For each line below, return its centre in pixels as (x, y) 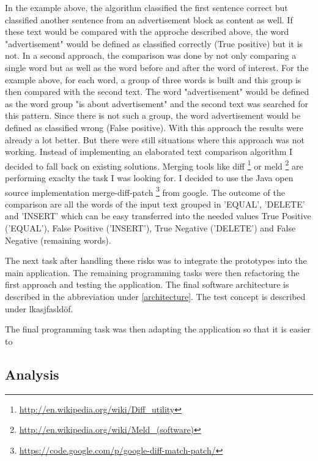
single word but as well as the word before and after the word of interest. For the (157, 67)
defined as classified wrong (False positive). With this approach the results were (154, 127)
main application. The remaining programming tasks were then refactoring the (152, 272)
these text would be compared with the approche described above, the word (147, 32)
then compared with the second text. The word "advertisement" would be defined (157, 92)
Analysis (32, 374)
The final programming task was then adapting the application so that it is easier (158, 329)
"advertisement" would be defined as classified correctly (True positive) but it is (154, 43)
